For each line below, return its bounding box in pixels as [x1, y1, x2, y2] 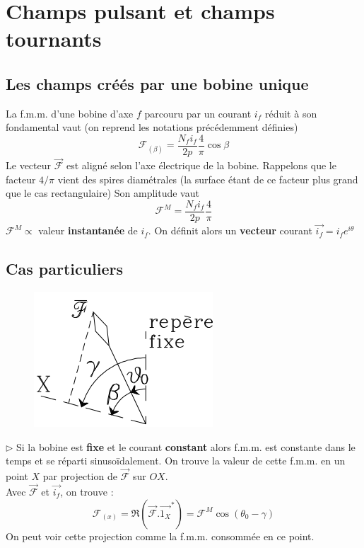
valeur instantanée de [38, 223, 138, 238]
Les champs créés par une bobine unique [6, 72, 309, 94]
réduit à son [264, 105, 317, 120]
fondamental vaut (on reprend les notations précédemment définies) [6, 120, 298, 135]
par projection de [42, 469, 117, 484]
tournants [6, 24, 102, 53]
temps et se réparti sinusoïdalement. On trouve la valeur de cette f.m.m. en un [6, 453, 346, 468]
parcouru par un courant [144, 105, 252, 120]
